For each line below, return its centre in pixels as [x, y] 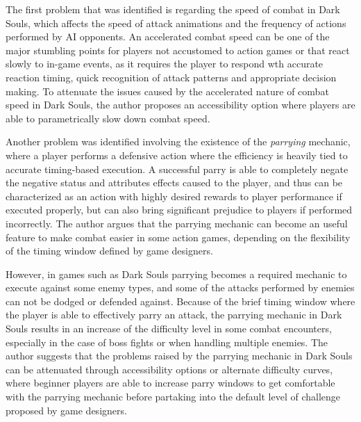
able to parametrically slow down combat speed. [108, 118]
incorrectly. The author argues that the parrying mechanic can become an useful [177, 223]
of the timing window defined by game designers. [109, 251]
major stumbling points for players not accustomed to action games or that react [178, 50]
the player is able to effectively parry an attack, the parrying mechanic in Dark [174, 315]
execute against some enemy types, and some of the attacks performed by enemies [180, 287]
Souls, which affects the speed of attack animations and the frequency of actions [176, 23]
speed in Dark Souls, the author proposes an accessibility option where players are [180, 105]
